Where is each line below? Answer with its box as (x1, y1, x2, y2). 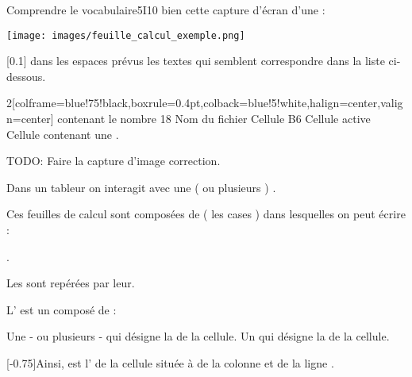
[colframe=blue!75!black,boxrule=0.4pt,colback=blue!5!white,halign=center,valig (12, 94, 403, 111)
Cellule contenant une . (6, 125, 119, 142)
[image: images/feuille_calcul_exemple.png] (6, 29, 245, 41)
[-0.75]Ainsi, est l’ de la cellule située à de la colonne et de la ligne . (6, 354, 334, 371)
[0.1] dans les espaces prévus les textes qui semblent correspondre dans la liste (6, 52, 385, 69)
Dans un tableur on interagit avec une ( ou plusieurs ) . (6, 179, 276, 195)
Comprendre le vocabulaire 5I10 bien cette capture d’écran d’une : (6, 2, 325, 17)
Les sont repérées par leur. (6, 275, 135, 291)
